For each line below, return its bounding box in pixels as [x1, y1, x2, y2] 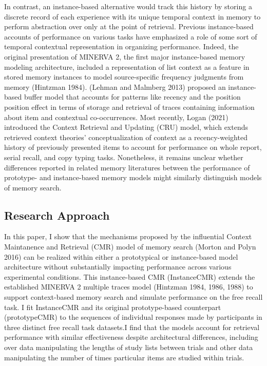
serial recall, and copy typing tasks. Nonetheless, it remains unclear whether [4, 151, 243, 162]
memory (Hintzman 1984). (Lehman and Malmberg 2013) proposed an [4, 81, 226, 92]
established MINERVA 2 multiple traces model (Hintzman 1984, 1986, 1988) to [4, 281, 253, 292]
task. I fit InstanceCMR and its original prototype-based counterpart [4, 301, 221, 312]
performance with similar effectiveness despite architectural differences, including [4, 332, 258, 342]
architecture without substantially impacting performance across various [4, 261, 232, 272]
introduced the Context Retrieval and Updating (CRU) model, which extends [4, 122, 249, 132]
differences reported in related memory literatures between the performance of [4, 162, 250, 172]
